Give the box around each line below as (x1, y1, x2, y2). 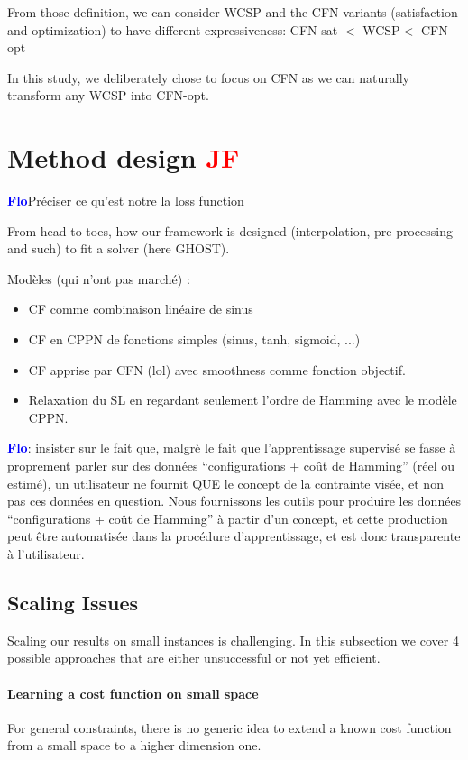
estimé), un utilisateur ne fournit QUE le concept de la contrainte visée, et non (7, 473, 444, 492)
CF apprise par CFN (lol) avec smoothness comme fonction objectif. (28, 360, 406, 379)
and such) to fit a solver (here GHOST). (7, 239, 230, 258)
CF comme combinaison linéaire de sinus (28, 299, 253, 318)
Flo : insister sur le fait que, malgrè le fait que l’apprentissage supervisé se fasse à (7, 438, 456, 457)
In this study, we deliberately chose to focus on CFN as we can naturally (7, 68, 409, 87)
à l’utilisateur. (7, 545, 85, 563)
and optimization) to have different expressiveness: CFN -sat (7, 20, 338, 39)
